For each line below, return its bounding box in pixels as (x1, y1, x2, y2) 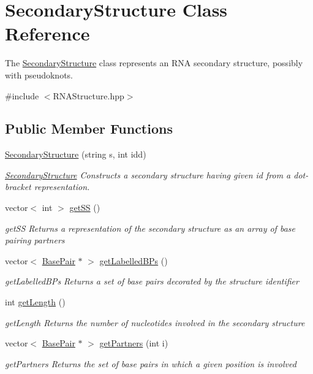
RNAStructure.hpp (53, 89, 124, 102)
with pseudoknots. (5, 68, 74, 81)
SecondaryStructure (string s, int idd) (5, 148, 146, 161)
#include (5, 89, 39, 102)
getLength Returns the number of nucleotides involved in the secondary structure (5, 316, 305, 329)
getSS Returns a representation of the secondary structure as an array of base (5, 221, 295, 234)
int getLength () (5, 296, 66, 308)
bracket (5, 180, 31, 193)
